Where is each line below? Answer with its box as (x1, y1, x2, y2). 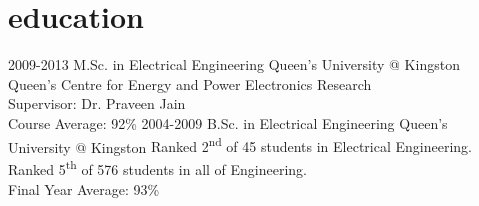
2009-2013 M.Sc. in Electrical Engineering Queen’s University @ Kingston (8, 54, 460, 75)
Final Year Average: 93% (8, 179, 160, 199)
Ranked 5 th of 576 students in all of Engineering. (8, 156, 308, 180)
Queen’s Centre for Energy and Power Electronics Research (8, 73, 372, 94)
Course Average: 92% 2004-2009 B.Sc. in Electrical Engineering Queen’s (8, 112, 448, 133)
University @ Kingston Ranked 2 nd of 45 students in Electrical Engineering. (8, 133, 472, 157)
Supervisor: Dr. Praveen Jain (8, 93, 186, 114)
